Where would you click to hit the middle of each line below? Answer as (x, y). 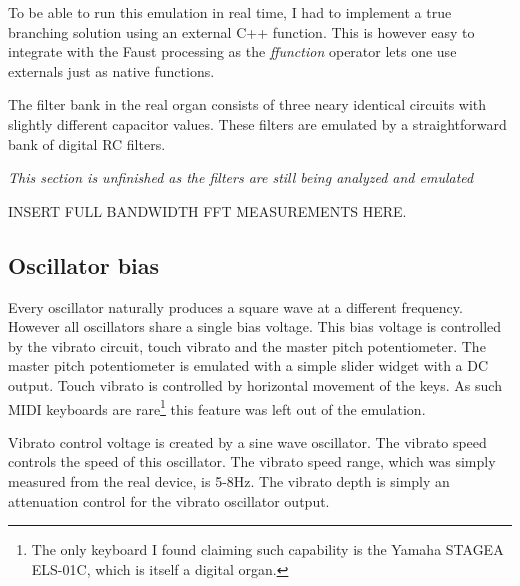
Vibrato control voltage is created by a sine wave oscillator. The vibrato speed (247, 441)
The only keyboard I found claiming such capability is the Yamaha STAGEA (267, 549)
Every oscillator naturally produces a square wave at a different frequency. (235, 306)
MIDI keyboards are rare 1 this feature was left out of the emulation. (217, 407)
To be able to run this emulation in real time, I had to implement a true (230, 12)
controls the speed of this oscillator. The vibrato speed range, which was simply (252, 461)
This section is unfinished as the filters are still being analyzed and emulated (241, 177)
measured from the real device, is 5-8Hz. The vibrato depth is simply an (229, 480)
